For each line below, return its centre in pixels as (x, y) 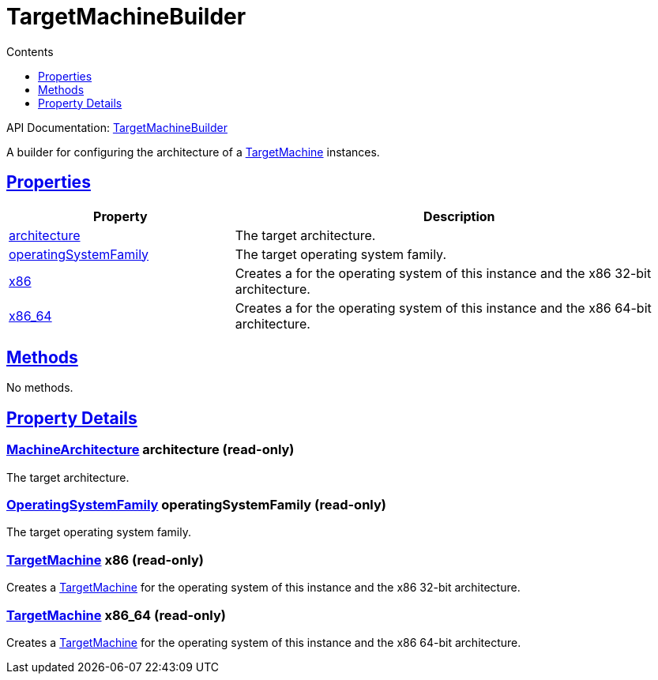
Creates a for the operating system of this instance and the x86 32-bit (443, 273)
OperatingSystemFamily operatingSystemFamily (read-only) (196, 505)
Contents (30, 51)
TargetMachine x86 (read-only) (105, 560)
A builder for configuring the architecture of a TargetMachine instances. (193, 152)
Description (459, 216)
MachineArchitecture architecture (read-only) (150, 450)
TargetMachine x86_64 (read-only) (116, 615)
